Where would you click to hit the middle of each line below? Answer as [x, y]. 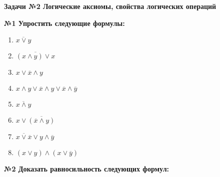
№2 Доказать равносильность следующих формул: [87, 169]
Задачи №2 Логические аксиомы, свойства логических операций [110, 6]
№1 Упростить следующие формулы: [64, 23]
